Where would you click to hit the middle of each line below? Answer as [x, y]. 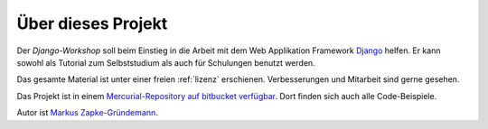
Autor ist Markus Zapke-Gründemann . [87, 113]
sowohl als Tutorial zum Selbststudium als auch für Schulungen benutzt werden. [166, 62]
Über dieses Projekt [92, 23]
